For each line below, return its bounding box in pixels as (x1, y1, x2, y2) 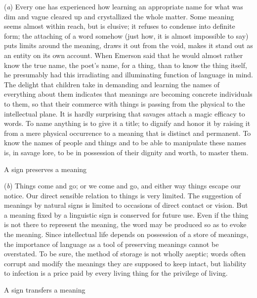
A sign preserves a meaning (4, 164, 87, 174)
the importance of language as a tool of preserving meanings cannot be (4, 238, 219, 249)
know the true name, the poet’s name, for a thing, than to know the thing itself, (4, 60, 247, 70)
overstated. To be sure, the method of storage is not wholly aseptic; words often (4, 248, 246, 259)
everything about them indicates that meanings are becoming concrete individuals (4, 89, 253, 99)
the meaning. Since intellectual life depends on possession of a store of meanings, (4, 229, 249, 239)
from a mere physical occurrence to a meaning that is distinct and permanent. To (4, 127, 251, 138)
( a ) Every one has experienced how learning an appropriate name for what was (4, 1, 243, 11)
